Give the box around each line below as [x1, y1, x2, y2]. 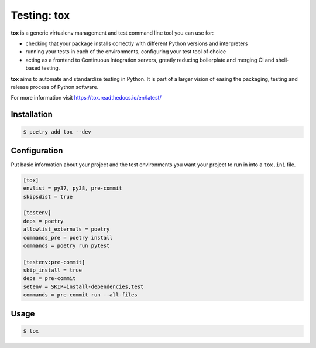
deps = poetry [23, 217, 64, 224]
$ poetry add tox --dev [23, 129, 92, 135]
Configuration [11, 145, 63, 155]
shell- [275, 56, 290, 63]
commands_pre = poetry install [23, 234, 114, 241]
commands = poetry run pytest [23, 242, 110, 249]
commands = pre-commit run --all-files [23, 292, 138, 298]
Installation [11, 110, 53, 120]
